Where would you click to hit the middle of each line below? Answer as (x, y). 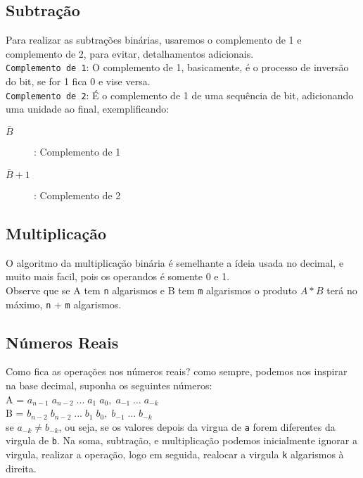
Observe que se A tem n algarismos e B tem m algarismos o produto (152, 290)
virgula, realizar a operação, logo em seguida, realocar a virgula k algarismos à (175, 454)
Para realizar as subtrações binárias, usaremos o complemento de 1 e (154, 40)
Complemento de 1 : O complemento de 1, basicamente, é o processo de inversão (177, 67)
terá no (342, 290)
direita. (21, 468)
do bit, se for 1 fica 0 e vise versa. (78, 81)
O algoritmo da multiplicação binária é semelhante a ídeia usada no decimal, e (175, 262)
